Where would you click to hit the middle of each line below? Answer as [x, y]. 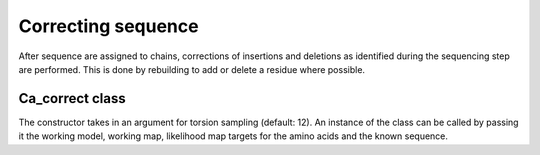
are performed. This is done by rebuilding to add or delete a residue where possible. [191, 69]
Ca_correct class [72, 98]
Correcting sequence [108, 26]
